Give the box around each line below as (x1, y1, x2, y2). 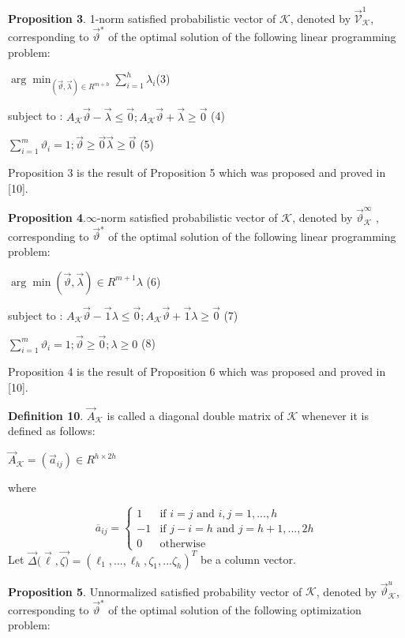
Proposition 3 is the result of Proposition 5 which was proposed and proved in (8, 164, 386, 181)
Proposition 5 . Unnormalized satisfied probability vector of (8, 583, 302, 599)
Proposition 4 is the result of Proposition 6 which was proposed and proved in (8, 363, 386, 380)
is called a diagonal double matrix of (107, 407, 283, 423)
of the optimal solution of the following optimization (108, 601, 362, 617)
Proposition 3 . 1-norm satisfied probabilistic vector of (8, 9, 276, 26)
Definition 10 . (8, 407, 84, 423)
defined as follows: (8, 422, 96, 439)
